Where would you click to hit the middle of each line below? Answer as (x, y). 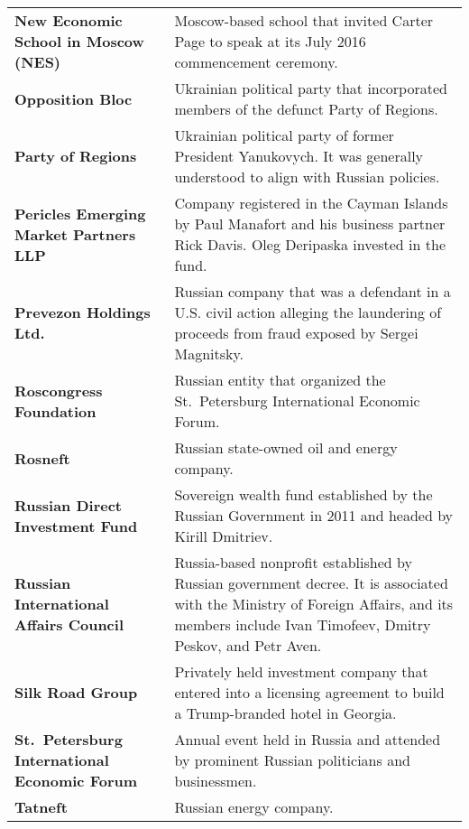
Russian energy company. (254, 807)
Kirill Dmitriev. (224, 536)
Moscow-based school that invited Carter (304, 20)
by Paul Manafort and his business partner (310, 224)
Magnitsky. (209, 354)
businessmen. (216, 781)
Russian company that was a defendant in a (313, 291)
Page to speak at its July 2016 (270, 41)
